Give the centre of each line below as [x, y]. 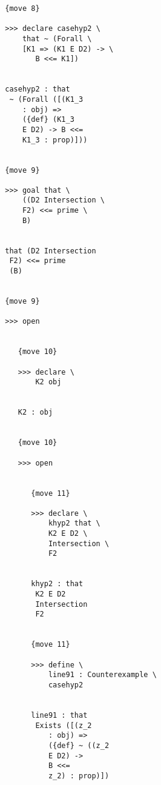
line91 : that [59, 715]
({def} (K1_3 [48, 120]
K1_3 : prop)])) [55, 140]
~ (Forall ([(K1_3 [46, 99]
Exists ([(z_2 [64, 725]
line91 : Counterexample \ [102, 675]
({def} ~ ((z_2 [79, 745]
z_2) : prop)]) [79, 776]
